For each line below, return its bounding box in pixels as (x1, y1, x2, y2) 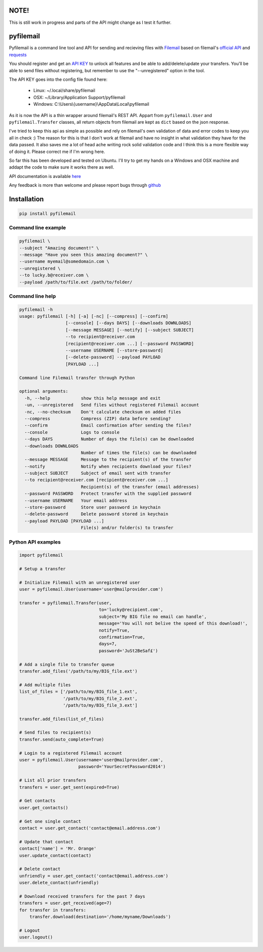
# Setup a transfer (19, 566, 66, 572)
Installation (9, 195, 44, 203)
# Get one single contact (19, 818, 81, 824)
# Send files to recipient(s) (19, 730, 92, 736)
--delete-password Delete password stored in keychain (24, 511, 169, 517)
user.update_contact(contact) (19, 853, 92, 858)
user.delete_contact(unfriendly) (19, 880, 99, 886)
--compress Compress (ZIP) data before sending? (24, 416, 171, 421)
